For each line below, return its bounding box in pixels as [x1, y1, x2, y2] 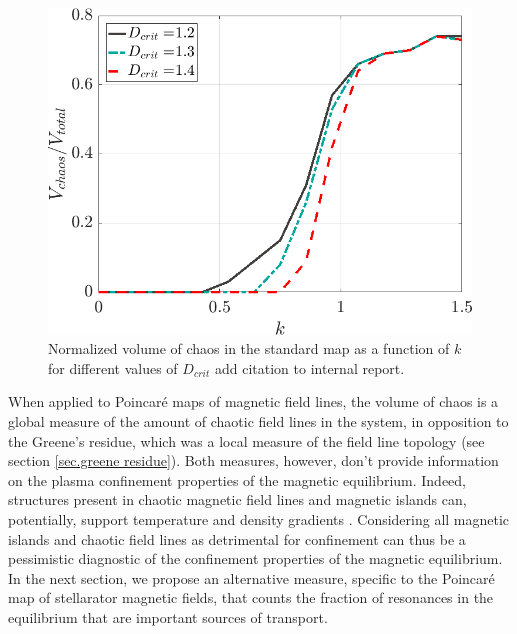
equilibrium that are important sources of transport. [8, 606, 328, 627]
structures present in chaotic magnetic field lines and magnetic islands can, [8, 489, 467, 510]
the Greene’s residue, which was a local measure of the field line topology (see [8, 430, 485, 451]
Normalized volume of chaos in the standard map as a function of [48, 338, 450, 359]
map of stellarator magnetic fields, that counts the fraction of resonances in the [8, 587, 494, 608]
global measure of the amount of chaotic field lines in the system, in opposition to [8, 411, 509, 432]
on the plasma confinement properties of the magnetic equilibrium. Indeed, [8, 469, 467, 490]
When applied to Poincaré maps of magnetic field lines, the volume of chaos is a [8, 391, 499, 412]
